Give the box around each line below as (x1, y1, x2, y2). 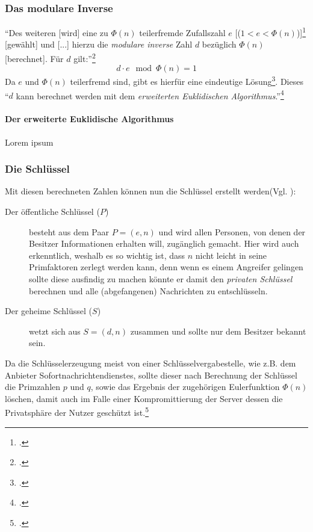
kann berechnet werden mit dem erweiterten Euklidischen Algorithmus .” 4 (16, 87, 284, 102)
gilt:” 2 (73, 51, 96, 64)
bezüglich (202, 38, 237, 51)
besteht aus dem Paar (29, 225, 109, 238)
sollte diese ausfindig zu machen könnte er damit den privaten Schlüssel (29, 272, 293, 285)
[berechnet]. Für (5, 52, 64, 64)
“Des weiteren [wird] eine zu (5, 26, 108, 39)
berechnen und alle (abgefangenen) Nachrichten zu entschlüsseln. (29, 284, 268, 297)
